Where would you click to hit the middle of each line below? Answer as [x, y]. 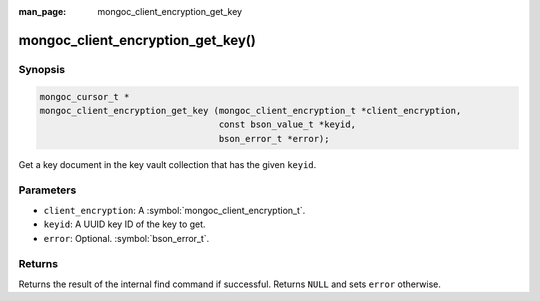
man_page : [42, 11]
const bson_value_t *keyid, [287, 124]
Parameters [47, 190]
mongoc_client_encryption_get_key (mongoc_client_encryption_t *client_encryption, [250, 110]
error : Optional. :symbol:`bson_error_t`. [126, 238]
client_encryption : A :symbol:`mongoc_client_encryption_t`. [174, 210]
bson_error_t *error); [274, 138]
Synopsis [41, 69]
